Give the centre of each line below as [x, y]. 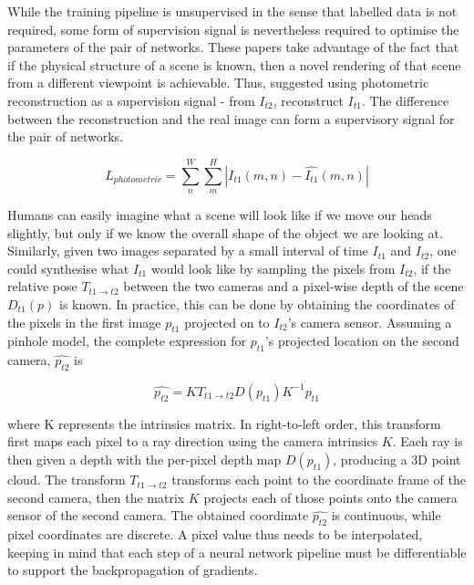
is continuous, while [386, 515]
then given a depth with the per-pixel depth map [144, 460]
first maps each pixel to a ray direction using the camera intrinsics [193, 441]
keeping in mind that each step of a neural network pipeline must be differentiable [237, 552]
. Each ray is [428, 441]
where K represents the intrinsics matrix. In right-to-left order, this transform [224, 423]
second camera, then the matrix [96, 497]
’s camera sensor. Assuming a [370, 322]
